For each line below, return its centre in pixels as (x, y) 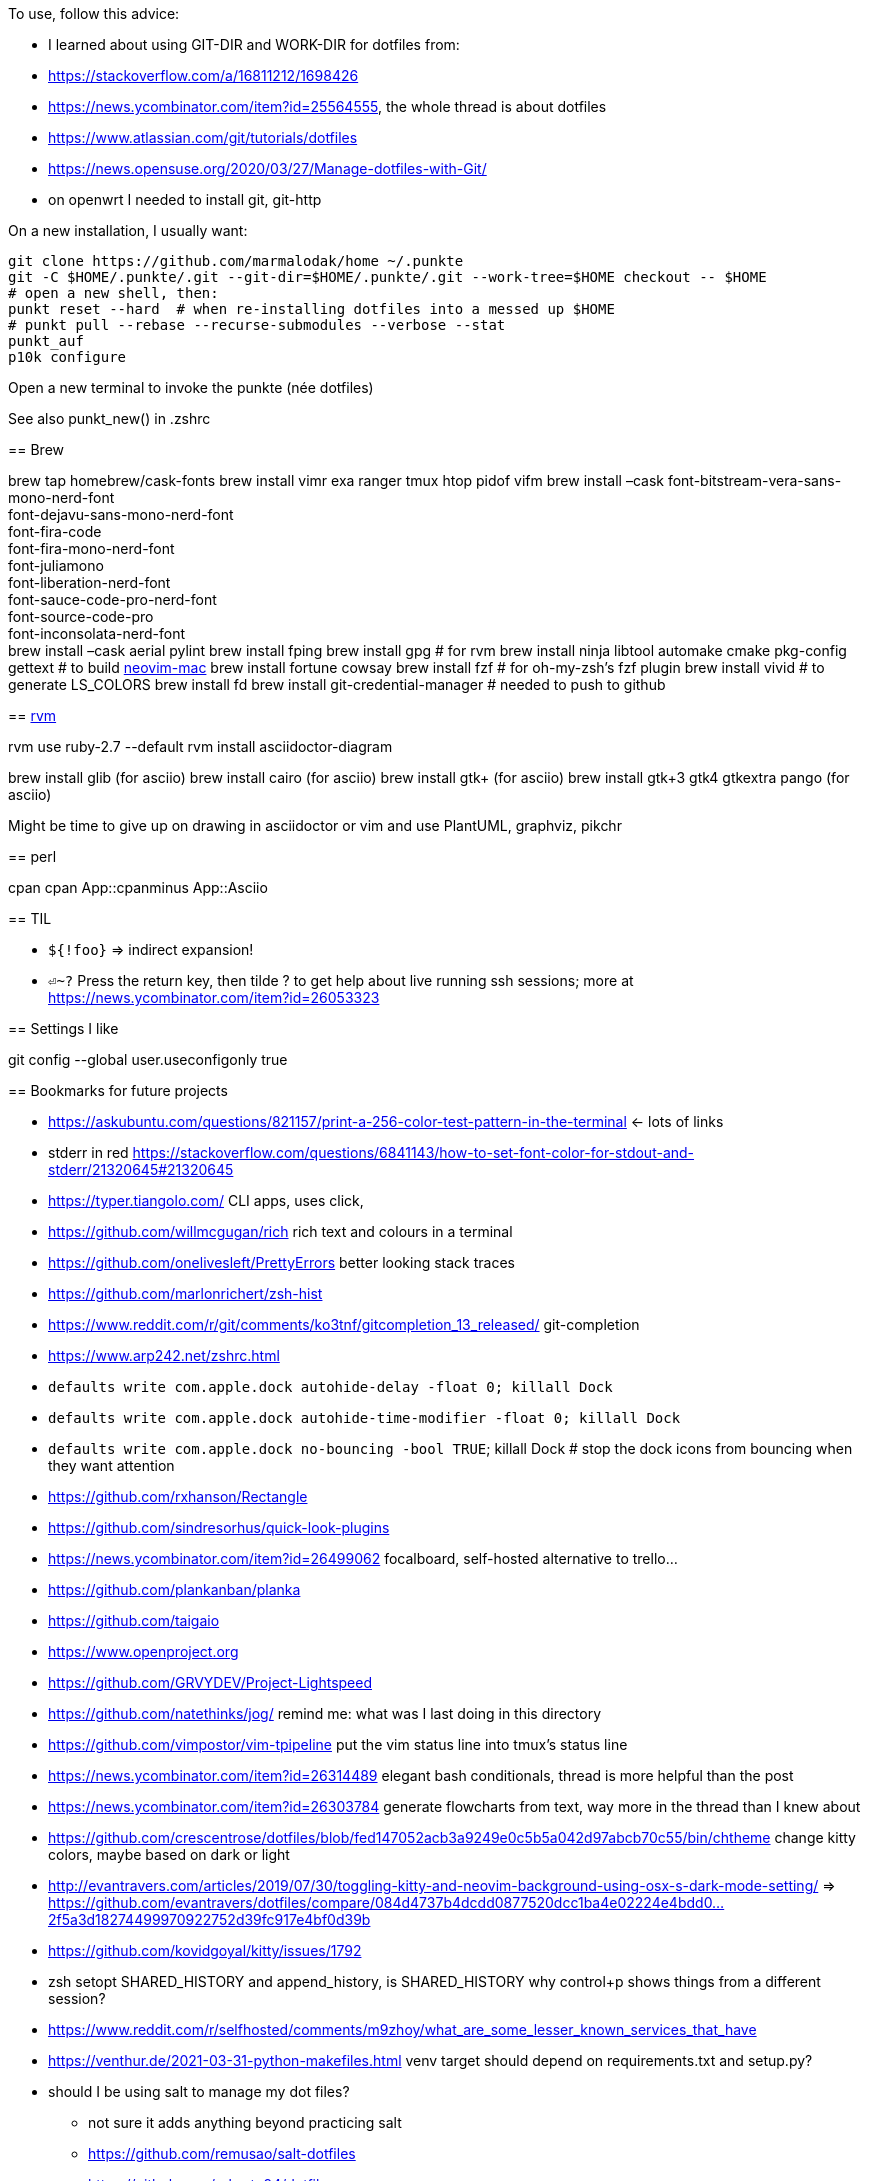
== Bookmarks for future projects (118, 1090)
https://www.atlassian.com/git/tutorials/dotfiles (203, 137)
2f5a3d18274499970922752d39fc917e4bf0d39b (209, 1919)
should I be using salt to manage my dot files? (199, 2091)
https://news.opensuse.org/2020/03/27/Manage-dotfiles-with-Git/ (267, 168)
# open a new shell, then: (113, 293)
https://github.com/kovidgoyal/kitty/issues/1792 (205, 1950)
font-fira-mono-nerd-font (91, 548)
